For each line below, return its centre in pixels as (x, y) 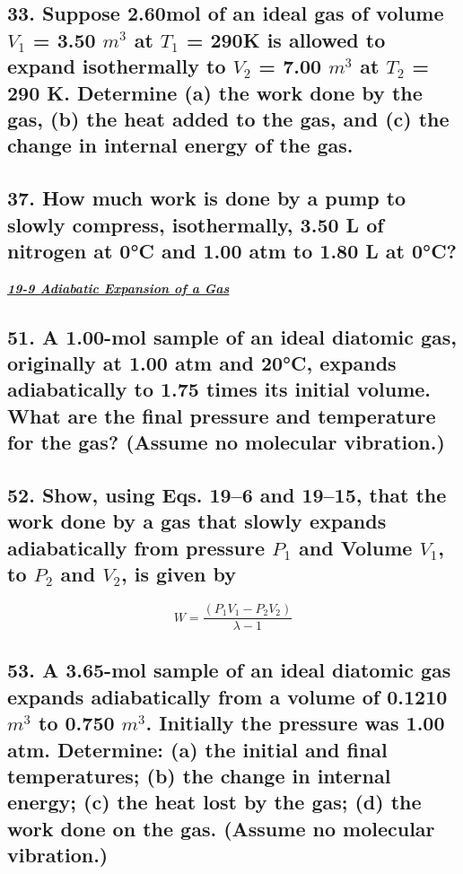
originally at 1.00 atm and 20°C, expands (202, 363)
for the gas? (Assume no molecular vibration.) (226, 442)
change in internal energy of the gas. (180, 145)
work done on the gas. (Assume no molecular (221, 828)
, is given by (178, 574)
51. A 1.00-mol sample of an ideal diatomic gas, (232, 336)
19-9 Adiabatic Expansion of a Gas (118, 288)
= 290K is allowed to (286, 39)
